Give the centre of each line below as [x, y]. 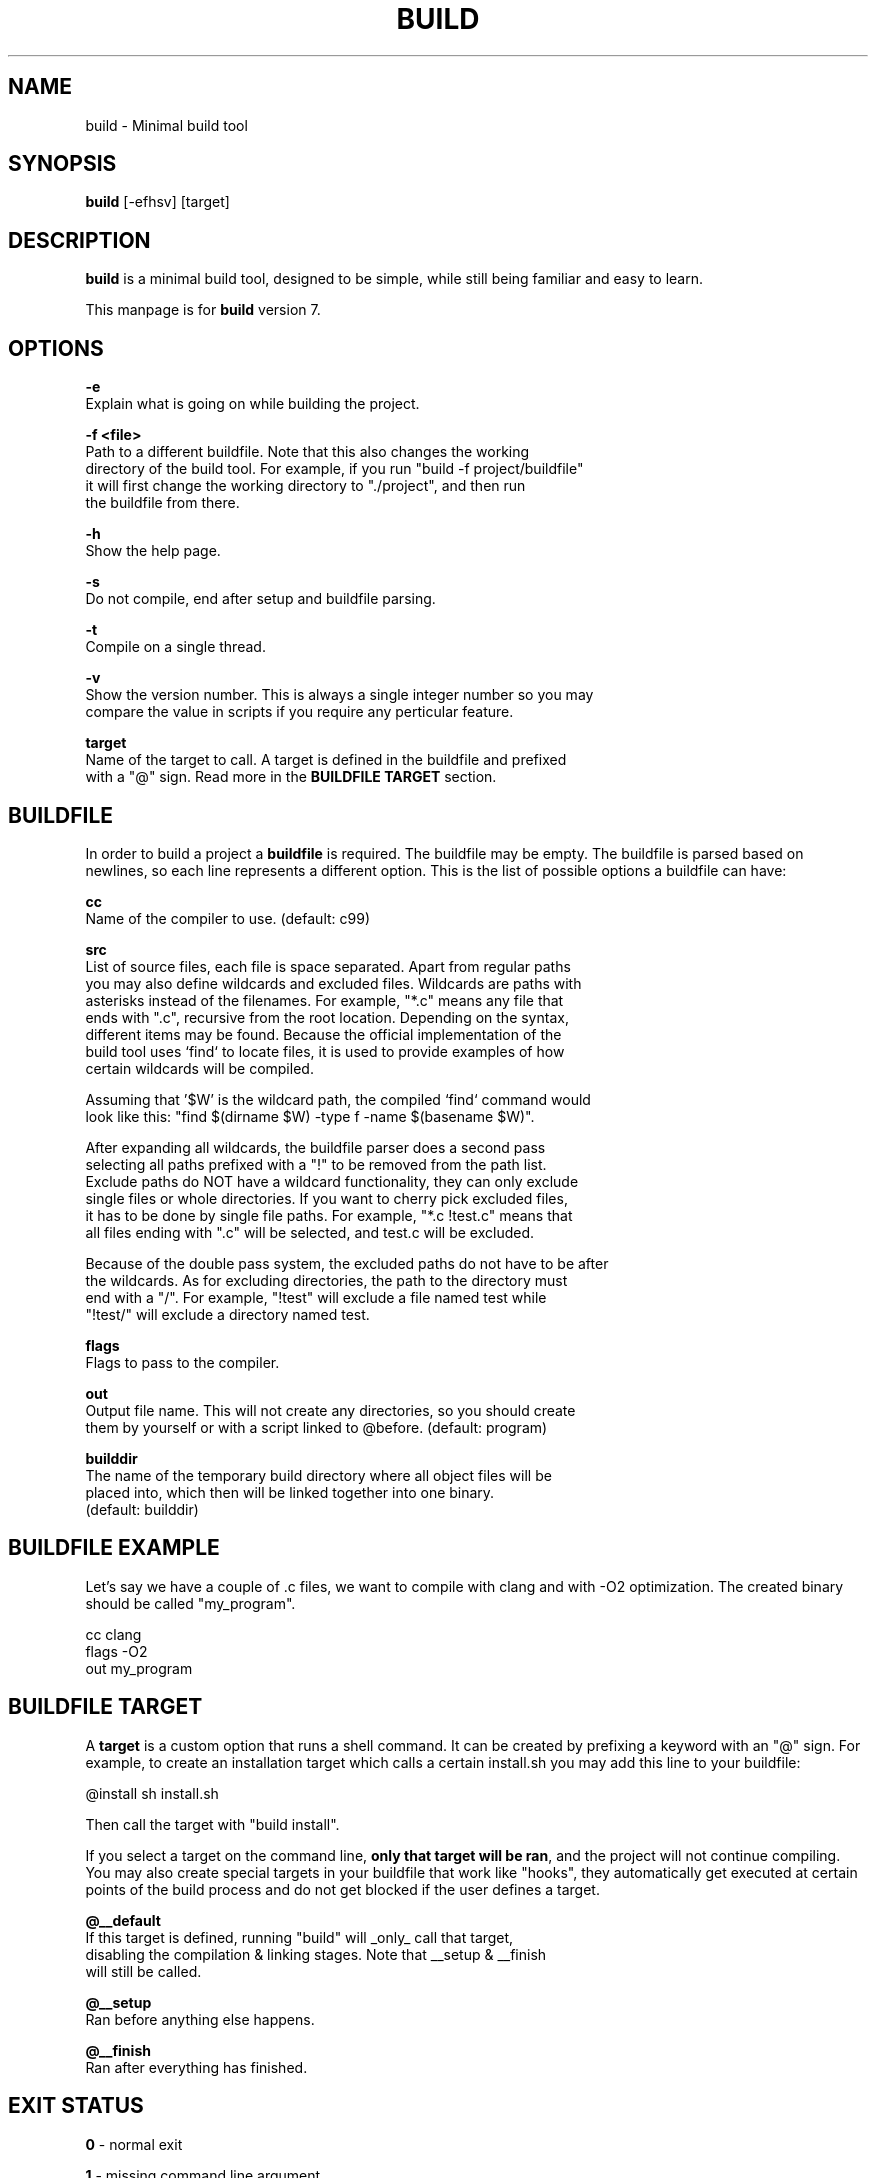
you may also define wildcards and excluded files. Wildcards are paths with [333, 983]
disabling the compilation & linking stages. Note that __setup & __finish [316, 1954]
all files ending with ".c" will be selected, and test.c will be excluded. [310, 1232]
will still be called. [143, 1971]
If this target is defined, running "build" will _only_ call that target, [299, 1937]
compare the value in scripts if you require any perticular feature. [299, 712]
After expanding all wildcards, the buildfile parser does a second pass [315, 1147]
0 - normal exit [134, 2144]
